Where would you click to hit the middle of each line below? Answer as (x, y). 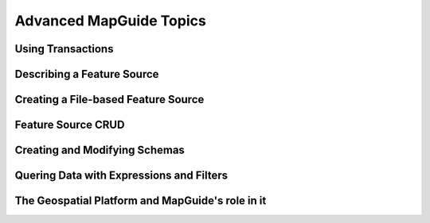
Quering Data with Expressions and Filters (121, 176)
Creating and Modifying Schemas (100, 150)
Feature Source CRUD (70, 125)
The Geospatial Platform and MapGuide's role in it (141, 201)
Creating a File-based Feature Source (109, 100)
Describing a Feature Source (87, 74)
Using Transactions (64, 49)
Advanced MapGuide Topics (110, 21)
